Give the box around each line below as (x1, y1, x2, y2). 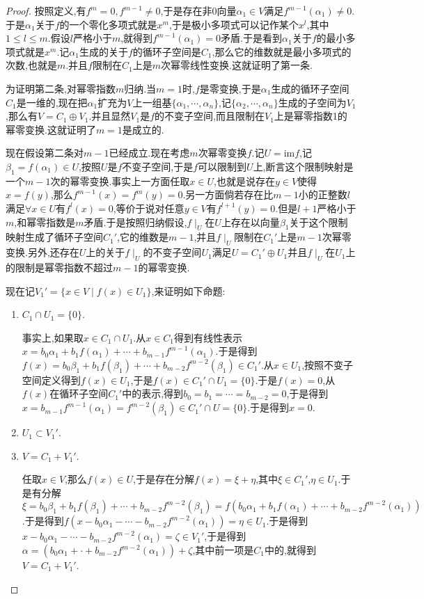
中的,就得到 (265, 543, 316, 557)
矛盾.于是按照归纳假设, (84, 214, 187, 229)
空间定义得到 (22, 372, 81, 387)
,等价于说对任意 (113, 200, 184, 215)
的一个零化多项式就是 (59, 17, 157, 31)
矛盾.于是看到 (221, 31, 283, 45)
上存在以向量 (221, 214, 280, 229)
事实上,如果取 (22, 330, 84, 344)
